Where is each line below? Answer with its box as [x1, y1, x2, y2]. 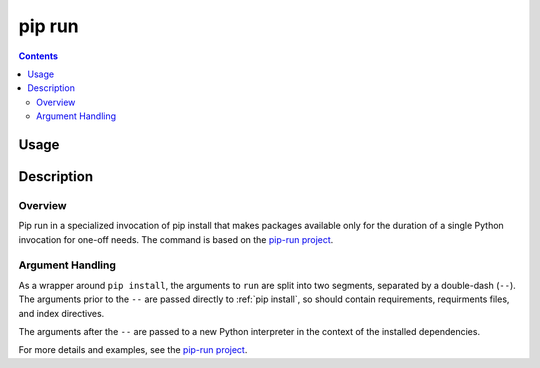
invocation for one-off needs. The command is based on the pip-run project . [18, 233, 334, 245]
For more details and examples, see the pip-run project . [18, 344, 248, 356]
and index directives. [18, 307, 105, 319]
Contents [18, 50, 59, 62]
